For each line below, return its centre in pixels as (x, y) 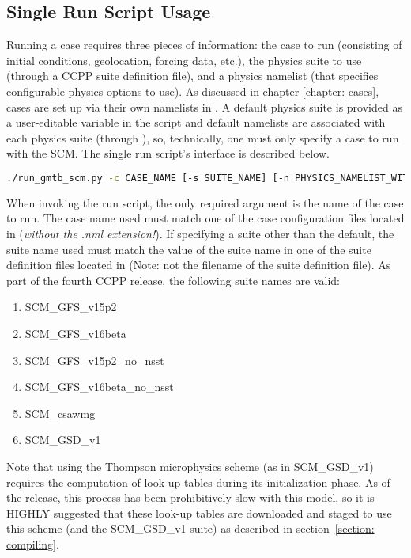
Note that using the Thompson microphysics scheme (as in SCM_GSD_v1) (190, 466)
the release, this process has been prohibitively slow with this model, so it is (190, 497)
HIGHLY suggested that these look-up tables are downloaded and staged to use (199, 512)
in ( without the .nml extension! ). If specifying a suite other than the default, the (200, 234)
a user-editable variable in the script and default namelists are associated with (196, 122)
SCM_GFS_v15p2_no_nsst (94, 360)
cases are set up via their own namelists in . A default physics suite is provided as (204, 106)
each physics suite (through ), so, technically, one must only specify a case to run (203, 137)
